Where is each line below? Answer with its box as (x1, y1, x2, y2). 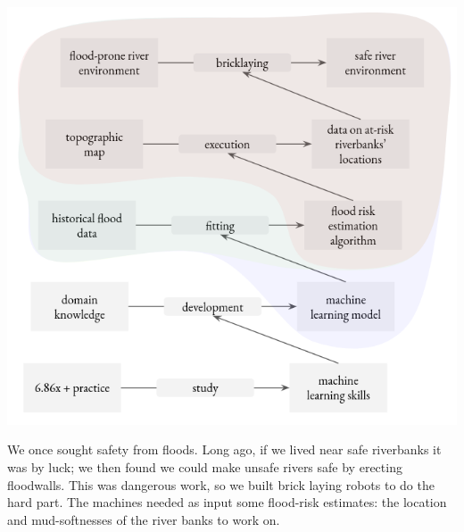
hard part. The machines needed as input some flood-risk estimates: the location (7, 493, 447, 511)
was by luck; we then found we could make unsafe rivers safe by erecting (7, 458, 402, 477)
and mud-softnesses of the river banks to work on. (7, 510, 280, 528)
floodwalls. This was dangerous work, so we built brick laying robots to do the (7, 475, 435, 494)
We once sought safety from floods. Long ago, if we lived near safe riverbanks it (7, 440, 442, 459)
